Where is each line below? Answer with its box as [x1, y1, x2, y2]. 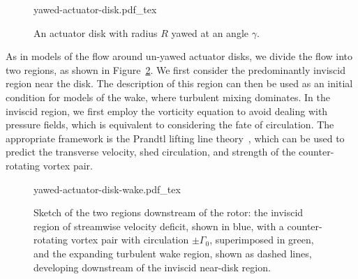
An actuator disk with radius [33, 25, 158, 40]
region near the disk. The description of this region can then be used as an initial [6, 76, 353, 91]
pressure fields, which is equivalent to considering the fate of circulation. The [6, 117, 334, 132]
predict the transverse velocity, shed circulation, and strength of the [6, 144, 296, 159]
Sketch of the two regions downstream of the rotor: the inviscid [33, 205, 304, 220]
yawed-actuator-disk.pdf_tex [33, 2, 157, 16]
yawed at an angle [171, 25, 248, 40]
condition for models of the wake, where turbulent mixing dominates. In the [6, 89, 331, 104]
